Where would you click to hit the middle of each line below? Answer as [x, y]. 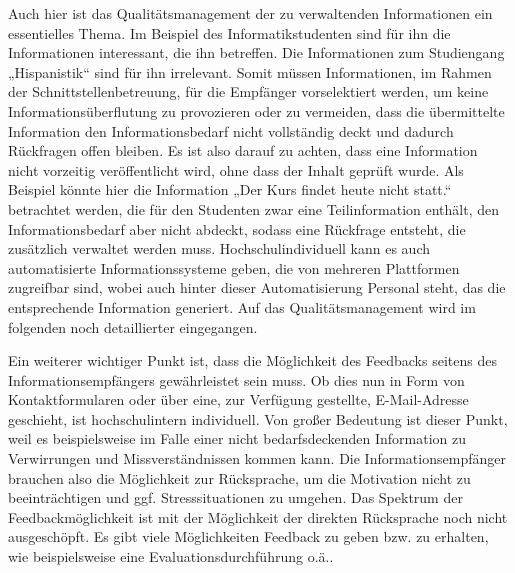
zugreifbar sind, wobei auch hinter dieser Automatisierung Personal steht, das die [257, 287]
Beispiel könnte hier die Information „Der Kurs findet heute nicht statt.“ [230, 189]
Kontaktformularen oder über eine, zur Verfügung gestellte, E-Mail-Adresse [238, 399]
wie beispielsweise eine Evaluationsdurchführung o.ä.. [171, 556]
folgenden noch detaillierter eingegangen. [133, 326]
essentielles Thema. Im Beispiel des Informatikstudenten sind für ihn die [229, 32]
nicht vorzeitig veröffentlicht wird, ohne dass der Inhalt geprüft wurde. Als [236, 169]
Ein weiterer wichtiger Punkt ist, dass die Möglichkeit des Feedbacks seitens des [252, 360]
